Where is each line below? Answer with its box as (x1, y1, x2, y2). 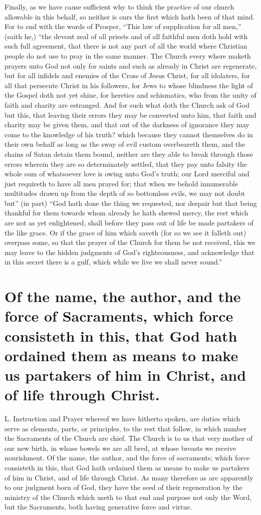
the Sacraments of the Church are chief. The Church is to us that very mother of (5, 433, 253, 443)
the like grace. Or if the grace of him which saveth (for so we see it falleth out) (5, 227, 246, 237)
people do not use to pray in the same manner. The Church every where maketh (5, 50, 251, 61)
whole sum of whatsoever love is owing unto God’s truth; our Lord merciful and (5, 168, 249, 179)
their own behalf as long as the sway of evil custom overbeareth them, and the (5, 139, 245, 149)
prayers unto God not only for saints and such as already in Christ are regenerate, (5, 60, 257, 71)
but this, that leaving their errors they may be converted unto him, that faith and (5, 109, 256, 120)
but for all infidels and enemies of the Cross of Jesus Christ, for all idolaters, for (5, 70, 250, 81)
